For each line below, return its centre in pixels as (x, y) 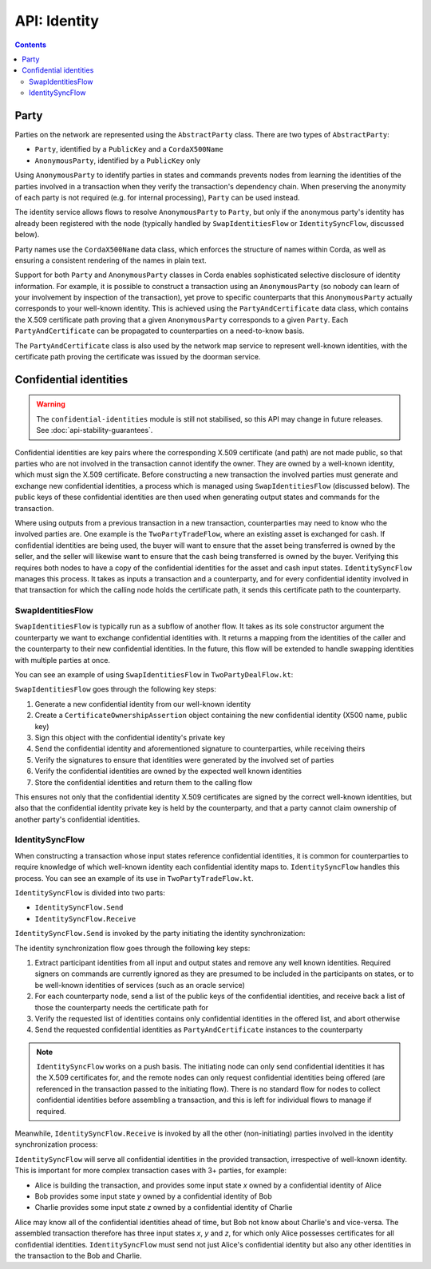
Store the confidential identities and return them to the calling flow (144, 782)
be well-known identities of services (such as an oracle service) (140, 985)
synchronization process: (57, 1144)
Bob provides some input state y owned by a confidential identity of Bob (154, 1196)
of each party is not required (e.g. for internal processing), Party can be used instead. (157, 197)
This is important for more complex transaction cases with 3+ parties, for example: (151, 1171)
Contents (31, 45)
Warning (51, 404)
